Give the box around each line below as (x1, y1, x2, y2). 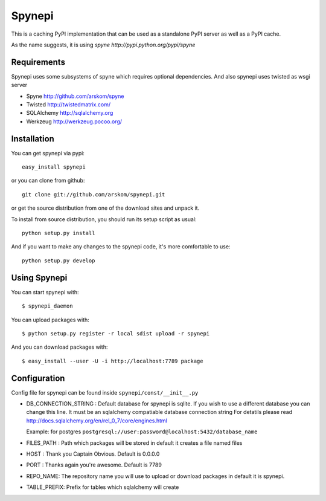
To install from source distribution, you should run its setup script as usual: (11, 215, 197, 223)
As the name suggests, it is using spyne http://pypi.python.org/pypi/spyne (11, 41, 196, 48)
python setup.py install (22, 230, 95, 237)
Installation (11, 134, 54, 144)
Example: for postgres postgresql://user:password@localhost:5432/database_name (26, 428, 258, 435)
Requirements (11, 57, 66, 67)
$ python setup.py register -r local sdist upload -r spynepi (22, 330, 210, 337)
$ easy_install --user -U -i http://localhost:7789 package (22, 357, 203, 364)
